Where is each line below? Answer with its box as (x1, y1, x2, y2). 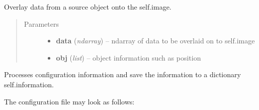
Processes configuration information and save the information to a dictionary (4, 69, 241, 80)
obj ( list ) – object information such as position (56, 52, 201, 63)
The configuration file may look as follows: (4, 96, 135, 106)
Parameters (24, 18, 59, 29)
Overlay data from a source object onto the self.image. (4, 2, 171, 12)
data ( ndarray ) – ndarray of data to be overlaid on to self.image (56, 35, 255, 46)
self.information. (4, 79, 54, 89)
